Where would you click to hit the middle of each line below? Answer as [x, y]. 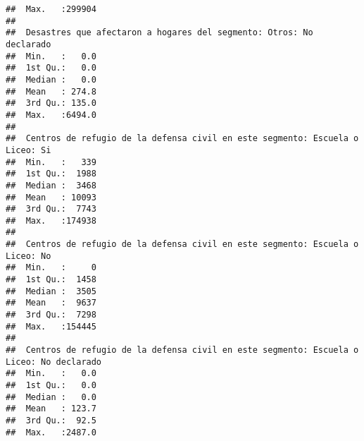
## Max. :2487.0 [51, 432]
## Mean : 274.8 [51, 91]
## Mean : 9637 [51, 303]
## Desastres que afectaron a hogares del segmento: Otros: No [159, 33]
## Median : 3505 [51, 291]
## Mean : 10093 [51, 197]
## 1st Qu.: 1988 [51, 174]
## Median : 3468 [51, 185]
